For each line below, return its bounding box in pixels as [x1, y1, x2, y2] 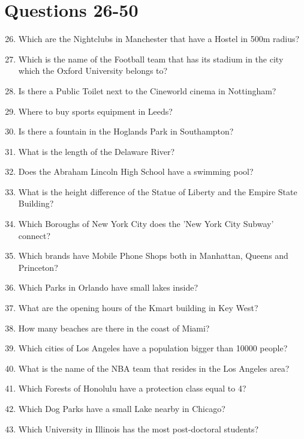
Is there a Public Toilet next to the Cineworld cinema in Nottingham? [18, 84, 276, 97]
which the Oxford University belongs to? [18, 64, 168, 77]
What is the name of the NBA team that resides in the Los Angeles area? [18, 362, 290, 374]
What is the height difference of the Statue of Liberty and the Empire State [18, 185, 297, 198]
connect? [18, 229, 51, 241]
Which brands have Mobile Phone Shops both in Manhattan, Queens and [18, 249, 288, 262]
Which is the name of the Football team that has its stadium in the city [18, 52, 284, 65]
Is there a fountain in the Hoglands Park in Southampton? [18, 125, 234, 138]
